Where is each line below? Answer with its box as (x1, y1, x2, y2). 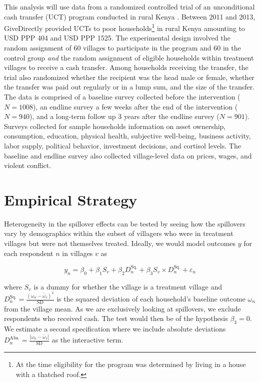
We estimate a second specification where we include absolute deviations (4, 323, 226, 334)
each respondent (4, 247, 53, 258)
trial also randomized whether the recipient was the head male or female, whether (4, 71, 254, 82)
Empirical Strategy (4, 189, 137, 209)
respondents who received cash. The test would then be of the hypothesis (4, 313, 228, 323)
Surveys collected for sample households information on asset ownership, (4, 120, 226, 131)
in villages (62, 247, 93, 258)
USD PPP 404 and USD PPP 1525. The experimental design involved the (4, 32, 230, 43)
